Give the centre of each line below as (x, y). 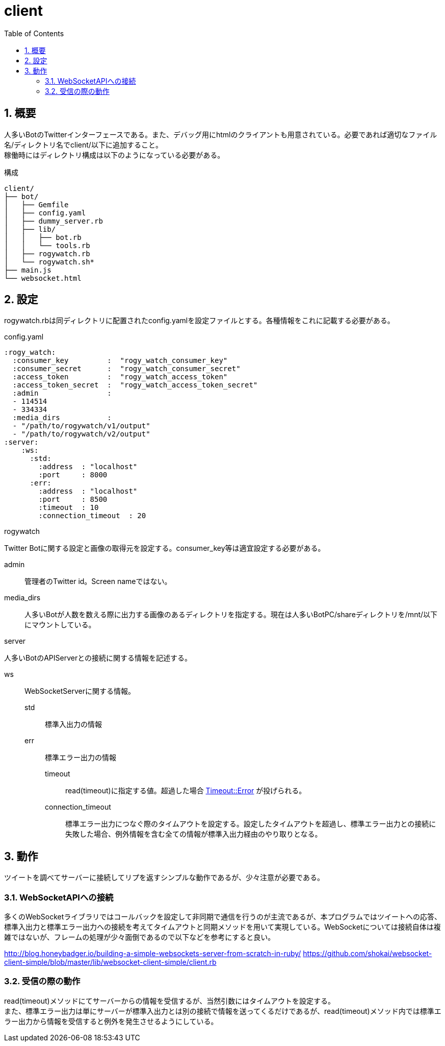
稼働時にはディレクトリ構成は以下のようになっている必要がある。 (114, 155)
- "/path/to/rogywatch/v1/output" (81, 426)
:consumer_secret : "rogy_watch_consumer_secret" (126, 369)
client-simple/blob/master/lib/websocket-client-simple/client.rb (110, 962)
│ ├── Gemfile (36, 204)
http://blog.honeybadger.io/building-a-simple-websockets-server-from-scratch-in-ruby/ (153, 954)
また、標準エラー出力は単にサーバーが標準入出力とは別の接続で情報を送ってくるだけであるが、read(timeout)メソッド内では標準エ (223, 1011)
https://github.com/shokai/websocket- (368, 954)
